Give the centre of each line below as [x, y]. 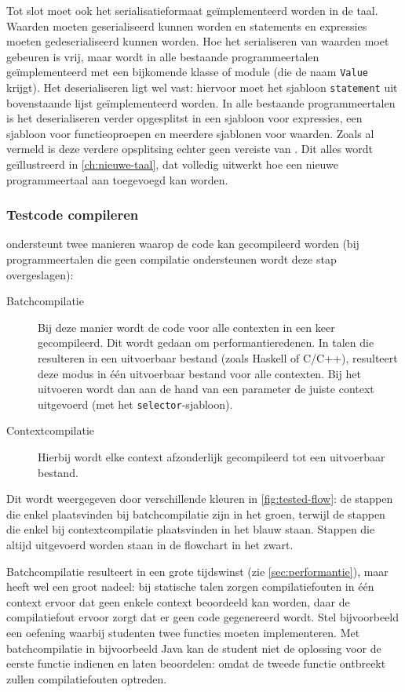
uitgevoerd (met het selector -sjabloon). [135, 404]
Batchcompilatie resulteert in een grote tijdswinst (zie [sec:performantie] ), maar [197, 571]
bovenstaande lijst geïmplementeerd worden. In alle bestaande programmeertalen [201, 102]
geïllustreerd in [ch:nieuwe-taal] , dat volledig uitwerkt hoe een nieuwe [172, 164]
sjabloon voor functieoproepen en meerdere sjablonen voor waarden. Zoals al [190, 133]
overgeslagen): [40, 274]
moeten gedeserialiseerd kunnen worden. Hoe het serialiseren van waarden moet [198, 41]
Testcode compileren [73, 215]
